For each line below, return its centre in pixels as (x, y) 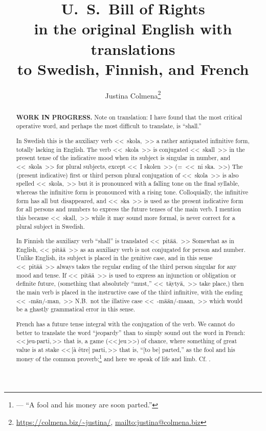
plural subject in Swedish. (50, 226)
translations (133, 48)
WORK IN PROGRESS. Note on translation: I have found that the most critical (129, 117)
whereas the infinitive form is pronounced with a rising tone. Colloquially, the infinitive (132, 192)
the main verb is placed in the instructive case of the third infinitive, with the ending (129, 292)
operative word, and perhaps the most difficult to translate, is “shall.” (109, 126)
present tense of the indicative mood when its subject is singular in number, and (123, 158)
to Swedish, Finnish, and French (133, 68)
